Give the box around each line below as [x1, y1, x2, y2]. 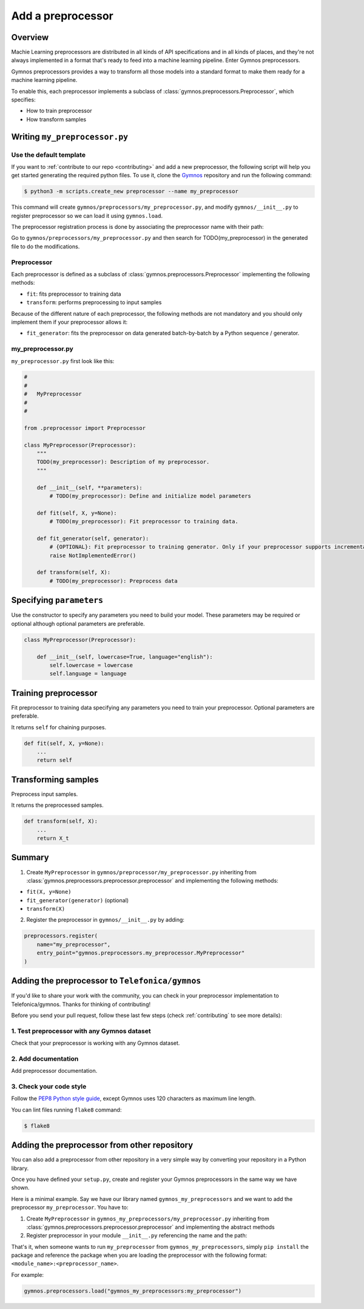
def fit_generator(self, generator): [36, 535, 149, 542]
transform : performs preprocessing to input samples [26, 299, 162, 306]
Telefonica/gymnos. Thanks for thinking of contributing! [11, 1001, 151, 1008]
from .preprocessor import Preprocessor [24, 424, 146, 431]
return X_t [36, 835, 69, 841]
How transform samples [26, 115, 87, 123]
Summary [11, 852, 49, 863]
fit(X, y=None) [26, 888, 72, 896]
